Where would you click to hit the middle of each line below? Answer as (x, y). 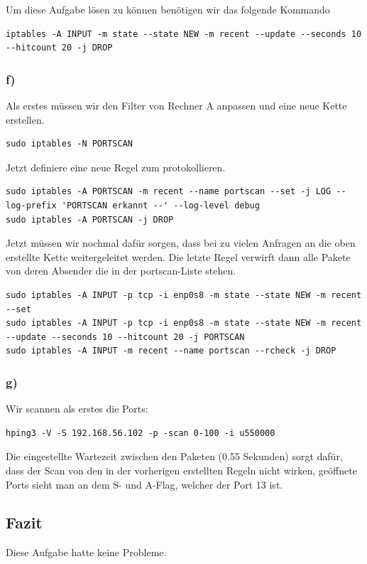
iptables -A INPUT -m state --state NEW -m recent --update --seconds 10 (184, 34)
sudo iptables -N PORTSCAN (69, 144)
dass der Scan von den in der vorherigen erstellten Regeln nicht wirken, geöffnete (181, 470)
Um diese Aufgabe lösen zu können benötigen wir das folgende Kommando (168, 9)
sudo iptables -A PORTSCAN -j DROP (90, 219)
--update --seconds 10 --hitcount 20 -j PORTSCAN (125, 337)
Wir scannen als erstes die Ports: (77, 409)
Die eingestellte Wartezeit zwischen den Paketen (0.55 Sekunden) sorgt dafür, (174, 456)
